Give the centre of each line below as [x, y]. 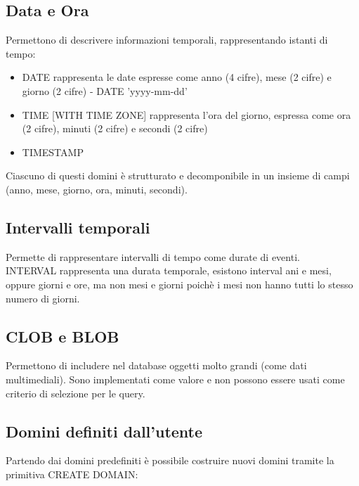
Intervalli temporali [78, 227]
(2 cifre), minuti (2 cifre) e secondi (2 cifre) [115, 128]
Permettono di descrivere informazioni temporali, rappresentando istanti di [167, 40]
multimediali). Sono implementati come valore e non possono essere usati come [175, 379]
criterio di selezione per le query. [76, 393]
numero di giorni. [43, 298]
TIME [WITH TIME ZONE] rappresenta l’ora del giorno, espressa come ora [187, 114]
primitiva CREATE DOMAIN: [72, 474]
